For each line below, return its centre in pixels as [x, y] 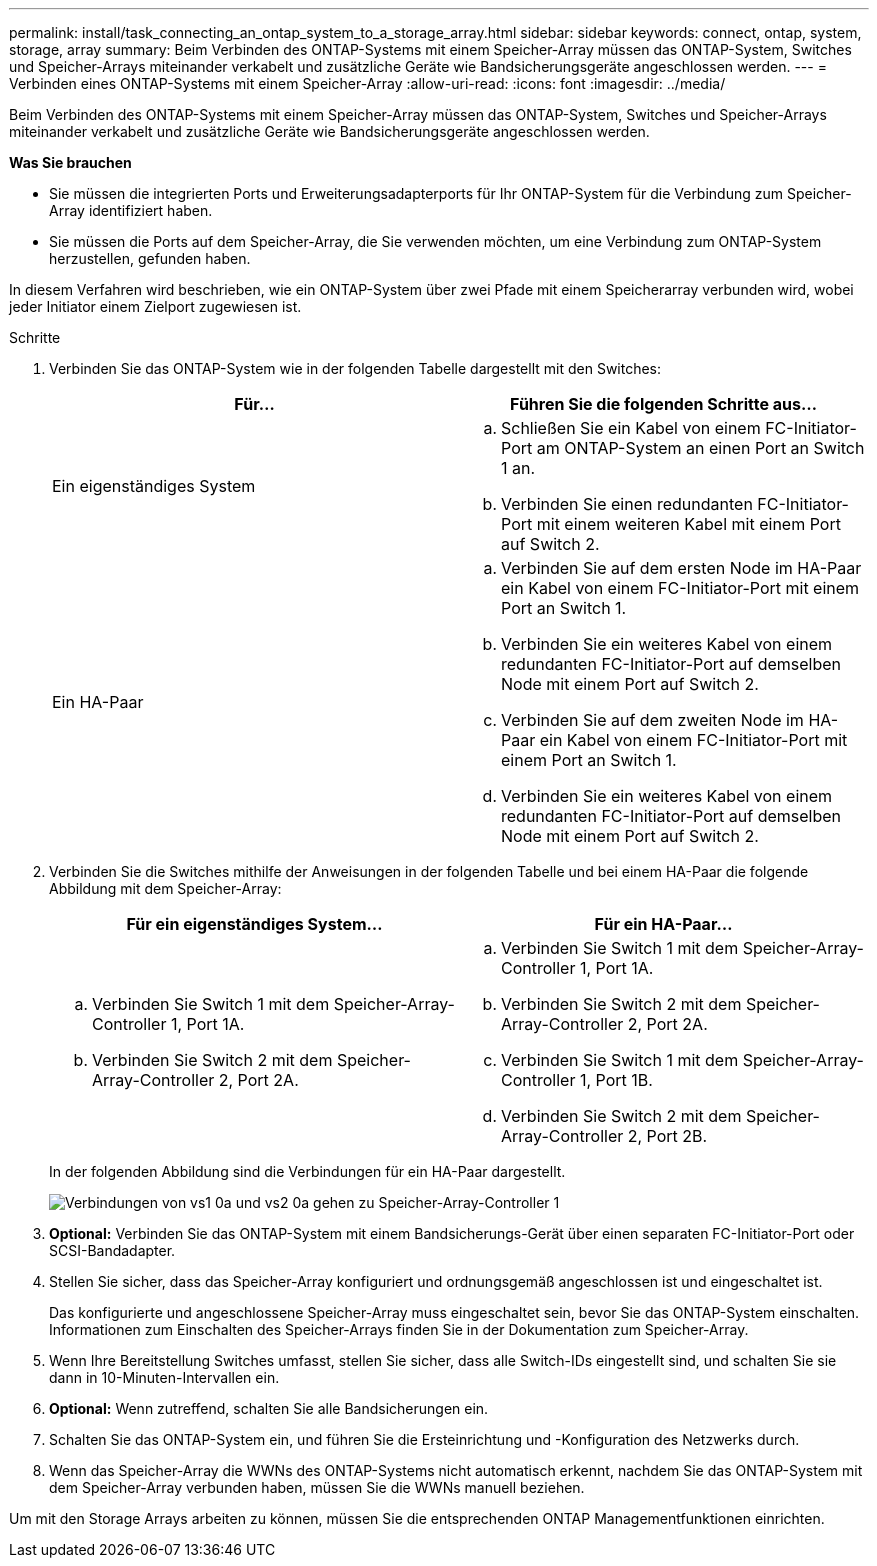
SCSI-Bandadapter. [112, 1250]
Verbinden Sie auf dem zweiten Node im [652, 720]
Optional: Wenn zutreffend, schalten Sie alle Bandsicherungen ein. [269, 1408]
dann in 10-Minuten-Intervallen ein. [164, 1377]
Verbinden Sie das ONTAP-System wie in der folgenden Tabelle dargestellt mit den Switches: [355, 368]
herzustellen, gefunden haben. [150, 258]
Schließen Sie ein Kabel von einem [631, 428]
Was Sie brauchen [70, 162]
